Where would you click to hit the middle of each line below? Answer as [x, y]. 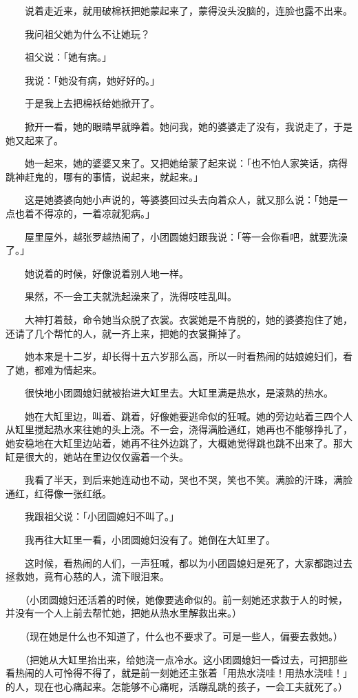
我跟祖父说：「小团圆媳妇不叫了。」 [102, 516]
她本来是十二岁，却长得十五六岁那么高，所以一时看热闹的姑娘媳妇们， [183, 356]
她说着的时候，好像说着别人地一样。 [106, 273]
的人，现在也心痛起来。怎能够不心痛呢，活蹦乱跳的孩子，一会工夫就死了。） [177, 686]
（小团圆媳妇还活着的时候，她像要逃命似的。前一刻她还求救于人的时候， [186, 599]
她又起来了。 [34, 140]
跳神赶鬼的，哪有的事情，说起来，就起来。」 [104, 176]
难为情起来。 [73, 369]
